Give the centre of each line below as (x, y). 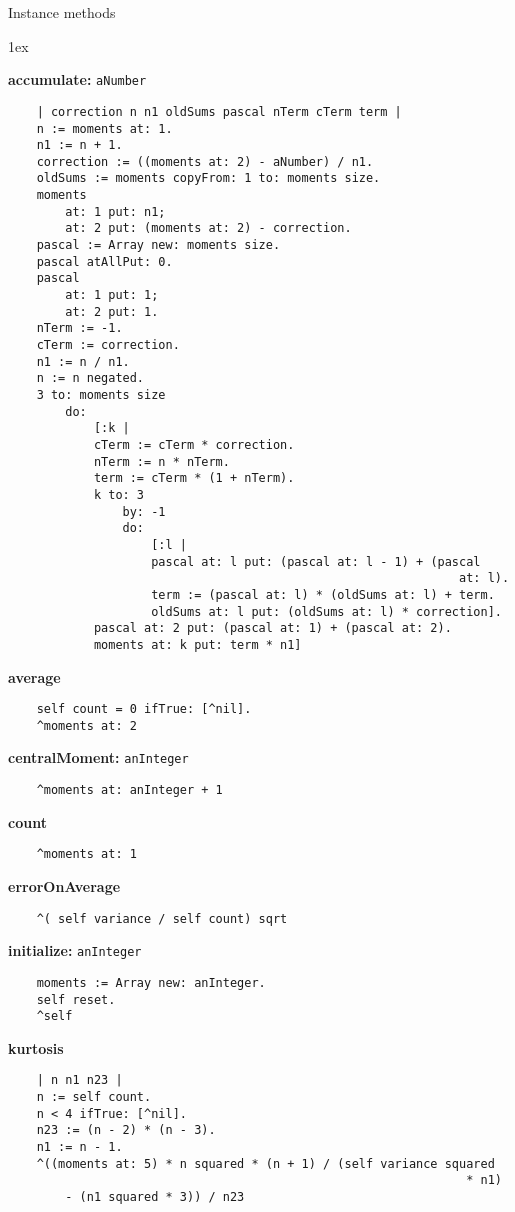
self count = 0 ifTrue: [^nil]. (144, 709)
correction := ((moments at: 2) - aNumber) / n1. (205, 161)
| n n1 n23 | (79, 1080)
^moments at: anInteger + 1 (129, 790)
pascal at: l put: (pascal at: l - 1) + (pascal (316, 561)
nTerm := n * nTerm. (161, 461)
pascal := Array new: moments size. (158, 245)
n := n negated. (90, 378)
